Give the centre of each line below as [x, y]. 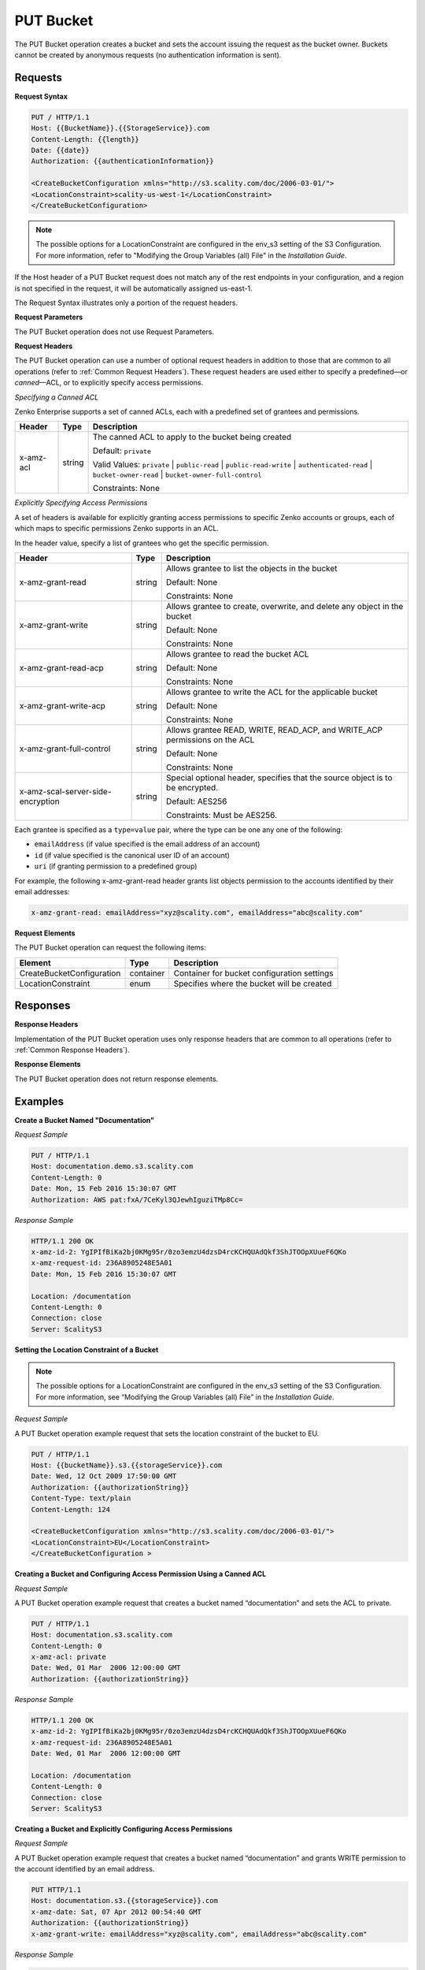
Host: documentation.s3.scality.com [102, 1635]
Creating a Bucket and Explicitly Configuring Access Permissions [124, 1829]
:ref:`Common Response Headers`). [72, 1050]
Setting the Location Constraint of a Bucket [87, 1349]
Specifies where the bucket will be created [253, 983]
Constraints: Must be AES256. [222, 815]
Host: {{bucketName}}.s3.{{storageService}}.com [127, 1465]
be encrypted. [192, 787]
